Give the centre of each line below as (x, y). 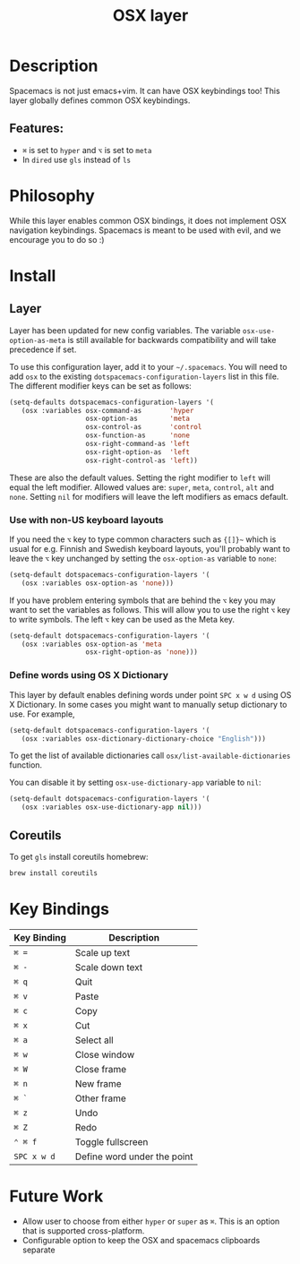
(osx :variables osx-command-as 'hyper (107, 410)
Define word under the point (134, 1157)
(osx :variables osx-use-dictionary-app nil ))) (111, 807)
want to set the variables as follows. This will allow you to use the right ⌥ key (150, 609)
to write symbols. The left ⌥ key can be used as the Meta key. (122, 619)
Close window (105, 1054)
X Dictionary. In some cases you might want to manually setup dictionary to (149, 704)
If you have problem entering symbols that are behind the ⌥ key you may (142, 600)
